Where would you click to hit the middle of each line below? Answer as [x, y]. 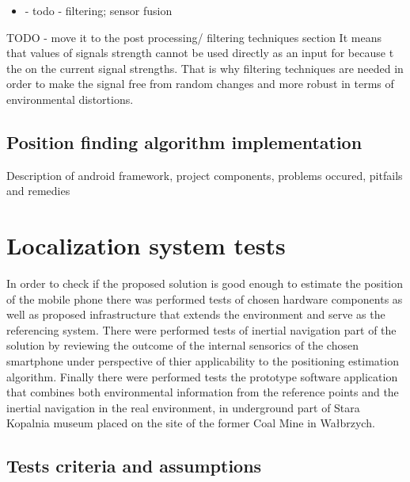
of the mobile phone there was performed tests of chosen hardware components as [205, 298]
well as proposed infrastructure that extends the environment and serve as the [196, 314]
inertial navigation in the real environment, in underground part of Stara [183, 407]
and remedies [38, 191]
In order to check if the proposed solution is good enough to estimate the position [205, 283]
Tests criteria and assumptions [134, 466]
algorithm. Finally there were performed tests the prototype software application [202, 376]
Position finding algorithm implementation [184, 142]
